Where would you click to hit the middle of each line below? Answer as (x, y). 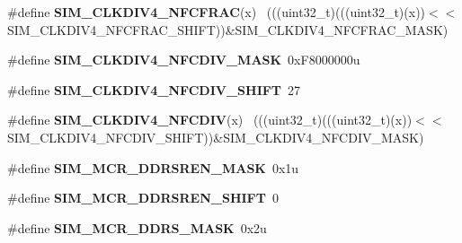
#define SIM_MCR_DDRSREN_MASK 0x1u (153, 167)
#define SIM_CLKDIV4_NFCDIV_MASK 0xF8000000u (184, 60)
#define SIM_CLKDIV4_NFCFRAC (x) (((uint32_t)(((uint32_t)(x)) (217, 12)
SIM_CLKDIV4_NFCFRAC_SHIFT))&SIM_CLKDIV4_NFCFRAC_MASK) (228, 29)
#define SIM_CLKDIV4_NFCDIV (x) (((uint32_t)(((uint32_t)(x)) (210, 120)
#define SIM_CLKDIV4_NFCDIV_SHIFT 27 (154, 89)
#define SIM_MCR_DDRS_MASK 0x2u (137, 227)
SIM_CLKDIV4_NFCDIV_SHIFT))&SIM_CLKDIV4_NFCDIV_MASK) (216, 137)
